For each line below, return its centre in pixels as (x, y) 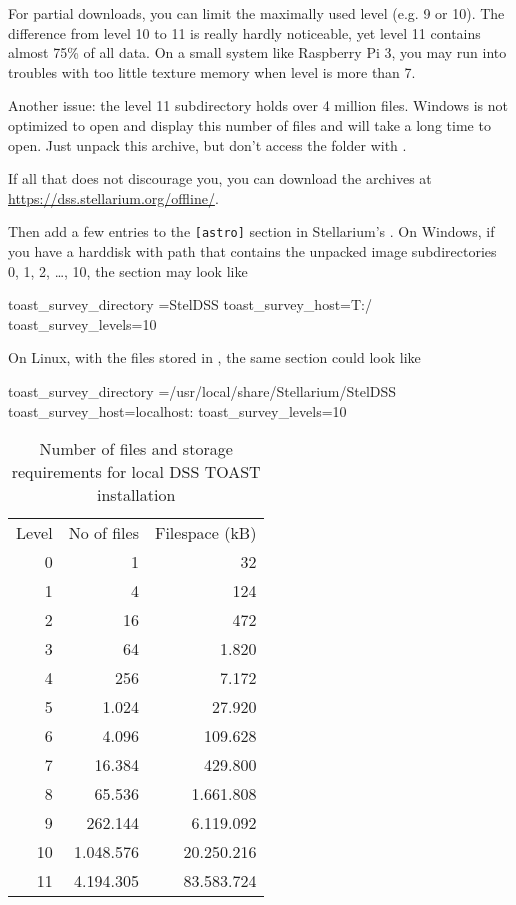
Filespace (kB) (205, 533)
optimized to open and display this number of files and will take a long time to (249, 124)
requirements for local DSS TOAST (136, 472)
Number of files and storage (136, 449)
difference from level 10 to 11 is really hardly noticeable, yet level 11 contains (244, 32)
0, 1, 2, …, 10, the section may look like (128, 270)
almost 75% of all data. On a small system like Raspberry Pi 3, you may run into (257, 52)
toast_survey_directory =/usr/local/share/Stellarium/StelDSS (202, 390)
